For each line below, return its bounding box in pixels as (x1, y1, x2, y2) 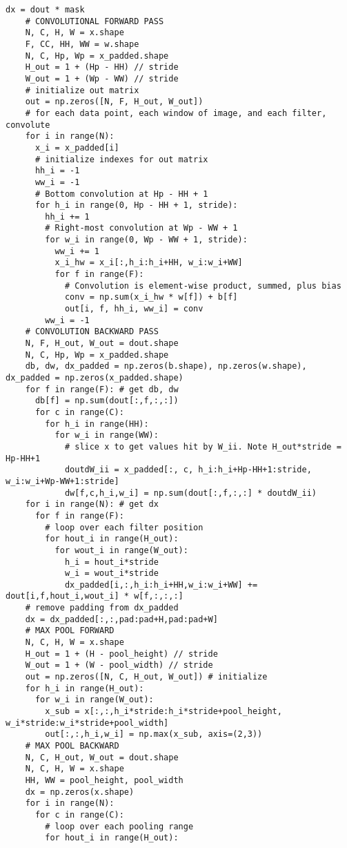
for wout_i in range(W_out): (54, 545, 188, 555)
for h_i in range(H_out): (25, 683, 144, 693)
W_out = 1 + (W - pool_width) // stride (25, 660, 213, 671)
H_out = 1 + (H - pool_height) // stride (25, 648, 218, 659)
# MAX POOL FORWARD (25, 626, 115, 636)
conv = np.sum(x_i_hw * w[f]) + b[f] (64, 292, 238, 302)
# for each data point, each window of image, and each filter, (25, 108, 327, 118)
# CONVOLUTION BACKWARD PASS (25, 327, 159, 337)
